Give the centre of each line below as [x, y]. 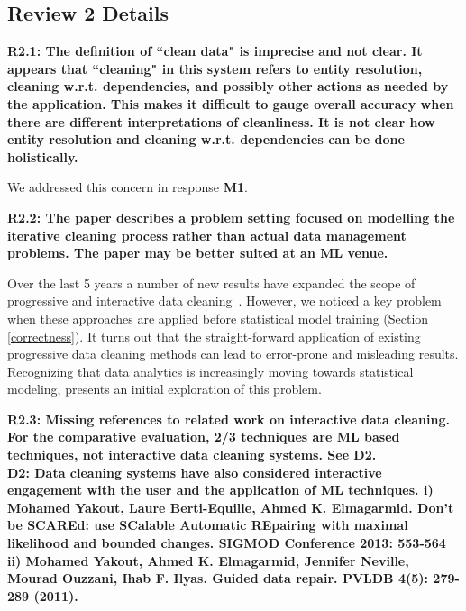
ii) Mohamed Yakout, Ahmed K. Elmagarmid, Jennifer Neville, [208, 560]
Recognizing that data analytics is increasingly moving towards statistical [210, 371]
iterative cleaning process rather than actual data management [207, 235]
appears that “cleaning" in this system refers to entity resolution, [215, 68]
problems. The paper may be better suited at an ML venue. [198, 253]
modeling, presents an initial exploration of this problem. [164, 389]
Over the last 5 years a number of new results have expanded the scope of [211, 283]
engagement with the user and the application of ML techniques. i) [220, 490]
